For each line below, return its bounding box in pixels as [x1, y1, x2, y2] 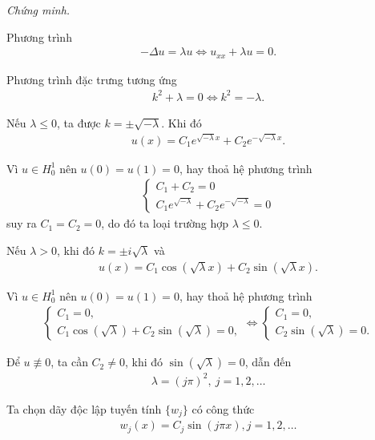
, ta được [57, 114, 101, 131]
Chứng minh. [6, 2, 71, 18]
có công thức [192, 400, 255, 417]
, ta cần [50, 353, 88, 370]
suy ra [6, 215, 37, 232]
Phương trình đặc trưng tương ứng [6, 71, 177, 87]
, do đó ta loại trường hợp [101, 215, 228, 232]
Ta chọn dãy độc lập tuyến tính [6, 400, 162, 417]
